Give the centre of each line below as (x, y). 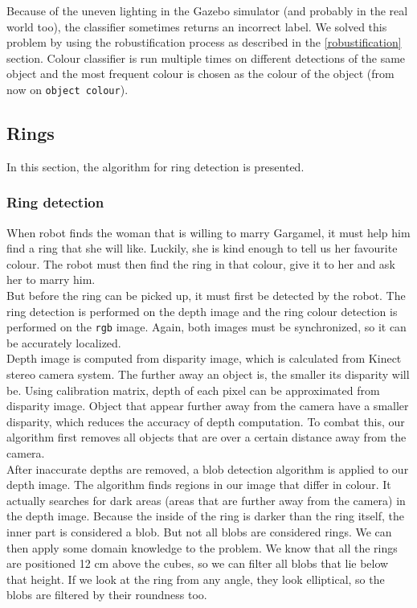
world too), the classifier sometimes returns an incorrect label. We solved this (197, 26)
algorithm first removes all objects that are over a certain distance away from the (206, 437)
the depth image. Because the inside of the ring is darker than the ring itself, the (205, 516)
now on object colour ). (67, 89)
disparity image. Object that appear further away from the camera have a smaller (208, 406)
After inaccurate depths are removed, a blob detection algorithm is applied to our (208, 468)
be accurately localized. (64, 342)
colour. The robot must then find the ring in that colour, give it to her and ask (201, 263)
